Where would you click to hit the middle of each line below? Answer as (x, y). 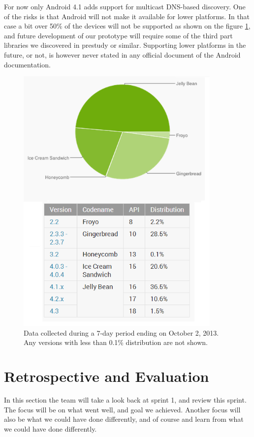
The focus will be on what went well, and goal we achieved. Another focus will (122, 409)
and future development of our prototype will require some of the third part (118, 35)
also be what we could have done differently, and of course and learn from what (124, 419)
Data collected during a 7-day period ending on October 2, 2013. (121, 332)
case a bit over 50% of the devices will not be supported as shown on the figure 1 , (127, 26)
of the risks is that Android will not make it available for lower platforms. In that (127, 16)
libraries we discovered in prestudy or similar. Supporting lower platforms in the (125, 45)
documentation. (27, 64)
